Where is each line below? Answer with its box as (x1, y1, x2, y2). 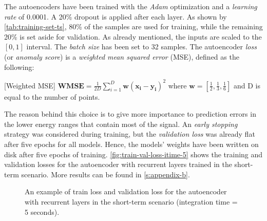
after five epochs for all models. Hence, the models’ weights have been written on (4, 139, 259, 150)
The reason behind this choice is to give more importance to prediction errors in (4, 108, 256, 119)
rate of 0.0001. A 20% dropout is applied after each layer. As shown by (4, 11, 227, 22)
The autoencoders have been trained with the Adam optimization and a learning (4, 1, 257, 11)
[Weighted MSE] (4, 80, 55, 90)
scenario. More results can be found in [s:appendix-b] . (21, 169, 190, 179)
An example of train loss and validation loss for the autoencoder (25, 186, 227, 197)
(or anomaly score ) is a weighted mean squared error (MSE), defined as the (4, 51, 239, 62)
